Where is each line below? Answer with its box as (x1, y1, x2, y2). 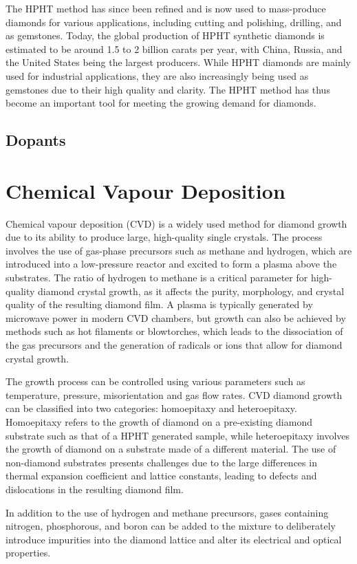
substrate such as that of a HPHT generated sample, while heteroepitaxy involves (6, 428, 350, 442)
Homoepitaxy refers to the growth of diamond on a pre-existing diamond (6, 414, 312, 429)
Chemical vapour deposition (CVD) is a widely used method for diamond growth (6, 216, 347, 230)
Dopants (6, 129, 66, 151)
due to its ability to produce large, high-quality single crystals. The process (6, 230, 323, 244)
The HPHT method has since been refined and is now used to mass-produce (6, 1, 326, 15)
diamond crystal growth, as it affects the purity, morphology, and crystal (38, 283, 345, 298)
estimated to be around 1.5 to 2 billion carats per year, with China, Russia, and (6, 41, 343, 56)
